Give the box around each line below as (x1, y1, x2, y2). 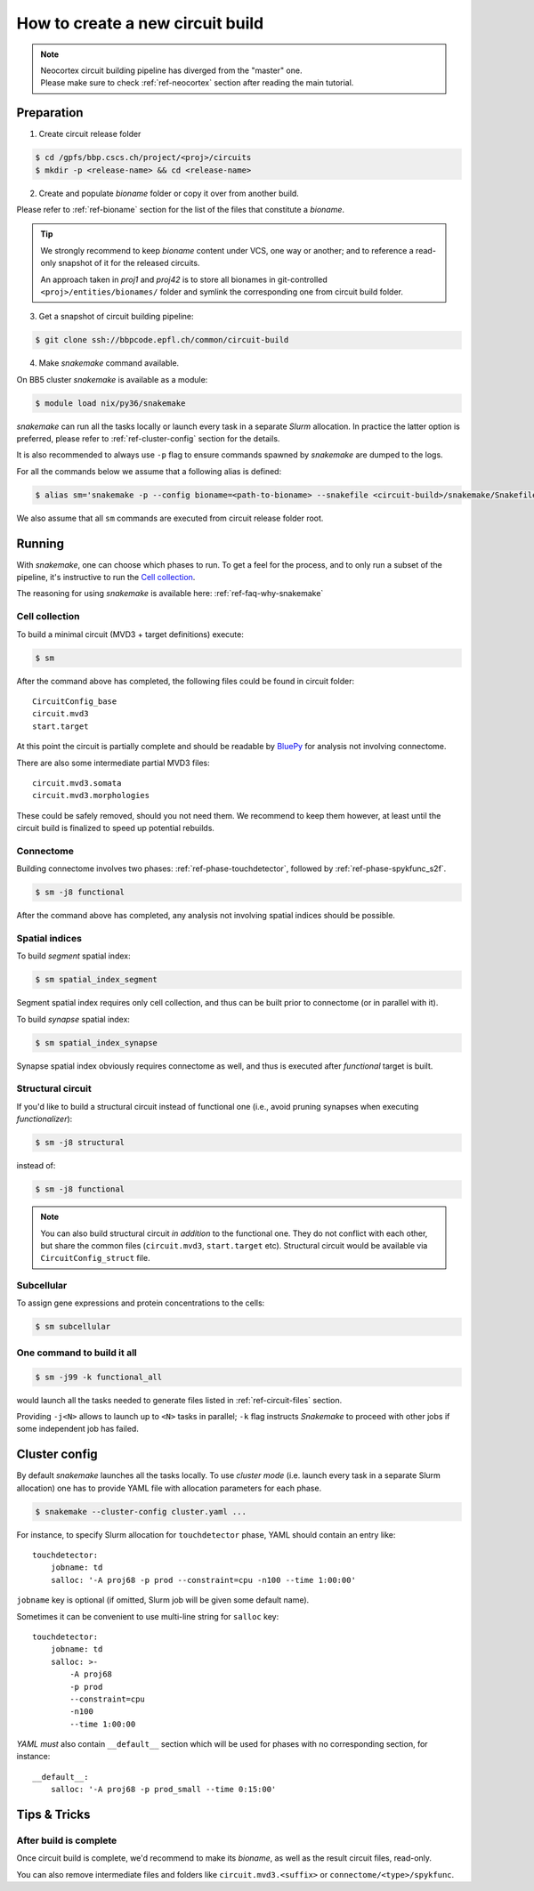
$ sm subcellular (35, 1321, 111, 1332)
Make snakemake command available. (38, 358, 180, 368)
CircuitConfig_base (32, 696, 117, 707)
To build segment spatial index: (16, 950, 131, 961)
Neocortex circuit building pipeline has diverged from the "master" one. (40, 65, 303, 76)
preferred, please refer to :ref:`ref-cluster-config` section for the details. (16, 433, 280, 444)
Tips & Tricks (16, 1807, 91, 1822)
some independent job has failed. (16, 1424, 140, 1434)
